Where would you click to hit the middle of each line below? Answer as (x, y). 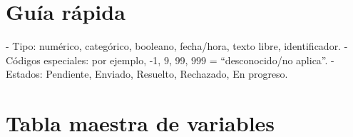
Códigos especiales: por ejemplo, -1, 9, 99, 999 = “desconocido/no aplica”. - (170, 60)
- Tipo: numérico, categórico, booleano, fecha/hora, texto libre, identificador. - (177, 46)
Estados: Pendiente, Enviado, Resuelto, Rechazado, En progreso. (147, 74)
